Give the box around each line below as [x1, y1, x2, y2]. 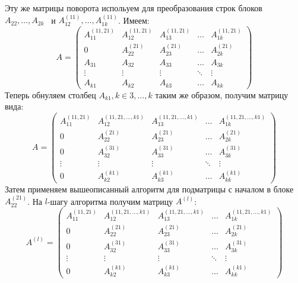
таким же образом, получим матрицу [155, 88, 289, 101]
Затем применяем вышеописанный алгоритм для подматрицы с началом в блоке [5, 182, 294, 195]
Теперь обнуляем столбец [5, 88, 96, 101]
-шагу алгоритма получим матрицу [47, 195, 173, 207]
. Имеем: [118, 14, 150, 26]
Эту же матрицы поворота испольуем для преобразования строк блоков [5, 2, 262, 14]
